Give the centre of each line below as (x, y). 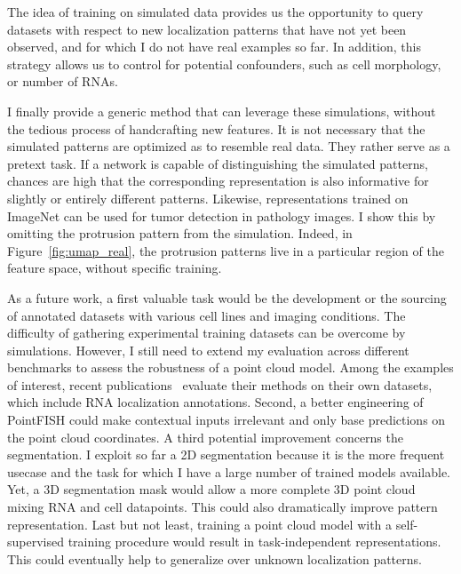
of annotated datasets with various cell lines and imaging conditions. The (207, 315)
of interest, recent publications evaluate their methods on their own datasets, (220, 384)
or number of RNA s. (63, 81)
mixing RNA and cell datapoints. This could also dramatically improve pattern (223, 507)
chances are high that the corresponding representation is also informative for (218, 181)
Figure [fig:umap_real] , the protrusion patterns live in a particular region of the (226, 250)
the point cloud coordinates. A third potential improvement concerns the (205, 437)
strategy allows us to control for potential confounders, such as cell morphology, (224, 64)
